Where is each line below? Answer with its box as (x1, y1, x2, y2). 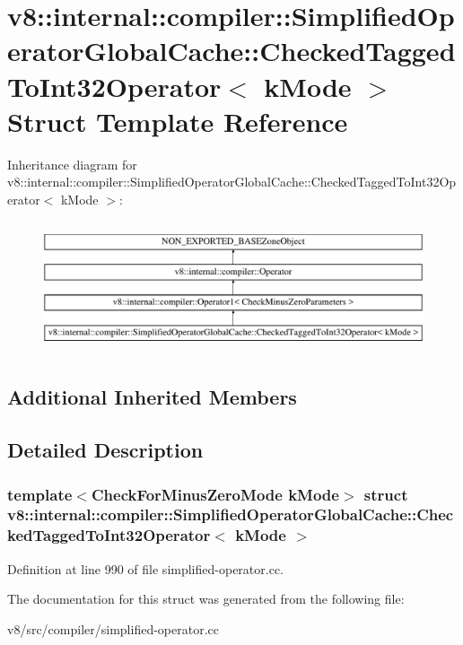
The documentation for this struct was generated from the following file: (7, 589, 405, 608)
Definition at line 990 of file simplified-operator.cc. (7, 559, 284, 578)
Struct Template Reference (7, 102, 348, 139)
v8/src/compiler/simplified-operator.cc (7, 619, 219, 638)
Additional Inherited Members (7, 383, 297, 411)
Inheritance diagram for (7, 154, 137, 173)
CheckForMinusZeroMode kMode (91, 483, 339, 505)
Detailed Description (7, 436, 204, 464)
